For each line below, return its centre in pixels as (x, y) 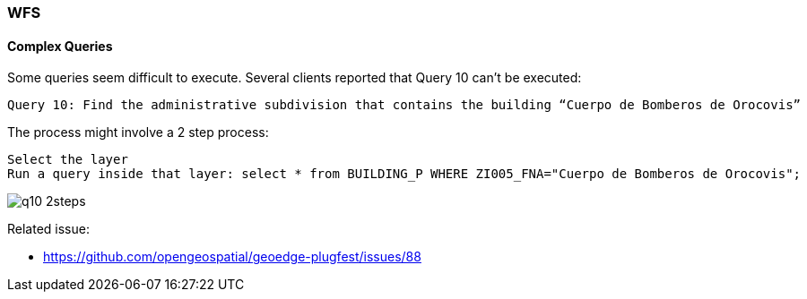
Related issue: (48, 229)
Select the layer (68, 160)
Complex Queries (60, 46)
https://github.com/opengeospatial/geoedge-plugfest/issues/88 (232, 257)
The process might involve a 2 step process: (138, 132)
